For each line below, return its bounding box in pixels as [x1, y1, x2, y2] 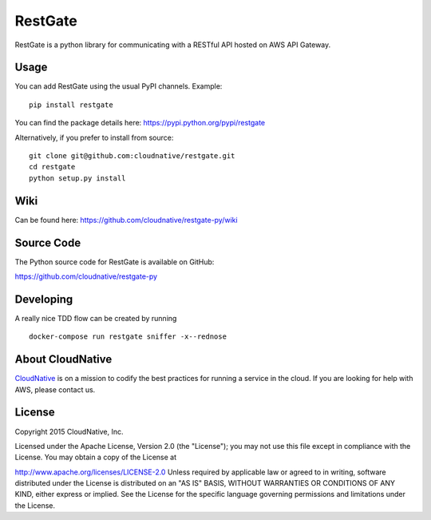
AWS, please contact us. [14, 384, 96, 395]
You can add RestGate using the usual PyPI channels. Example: [14, 81, 223, 91]
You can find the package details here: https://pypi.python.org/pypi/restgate [14, 118, 266, 128]
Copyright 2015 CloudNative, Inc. [14, 427, 124, 436]
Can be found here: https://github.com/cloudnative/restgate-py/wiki [14, 215, 239, 224]
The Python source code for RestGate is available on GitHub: [14, 256, 215, 267]
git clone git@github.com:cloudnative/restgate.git [29, 152, 235, 161]
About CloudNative [14, 352, 113, 367]
